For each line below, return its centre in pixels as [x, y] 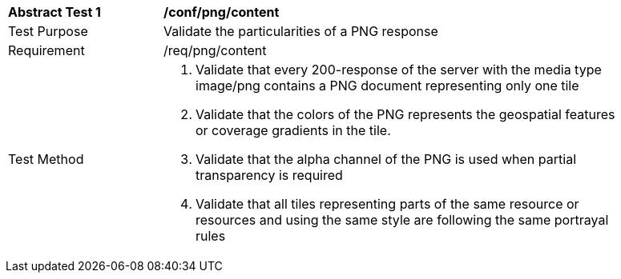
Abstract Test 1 [54, 12]
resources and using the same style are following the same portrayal [402, 220]
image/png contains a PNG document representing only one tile [387, 86]
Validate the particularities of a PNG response [301, 31]
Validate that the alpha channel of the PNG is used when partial [386, 159]
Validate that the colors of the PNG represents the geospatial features [405, 114]
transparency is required [269, 175]
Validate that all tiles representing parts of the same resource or [387, 204]
